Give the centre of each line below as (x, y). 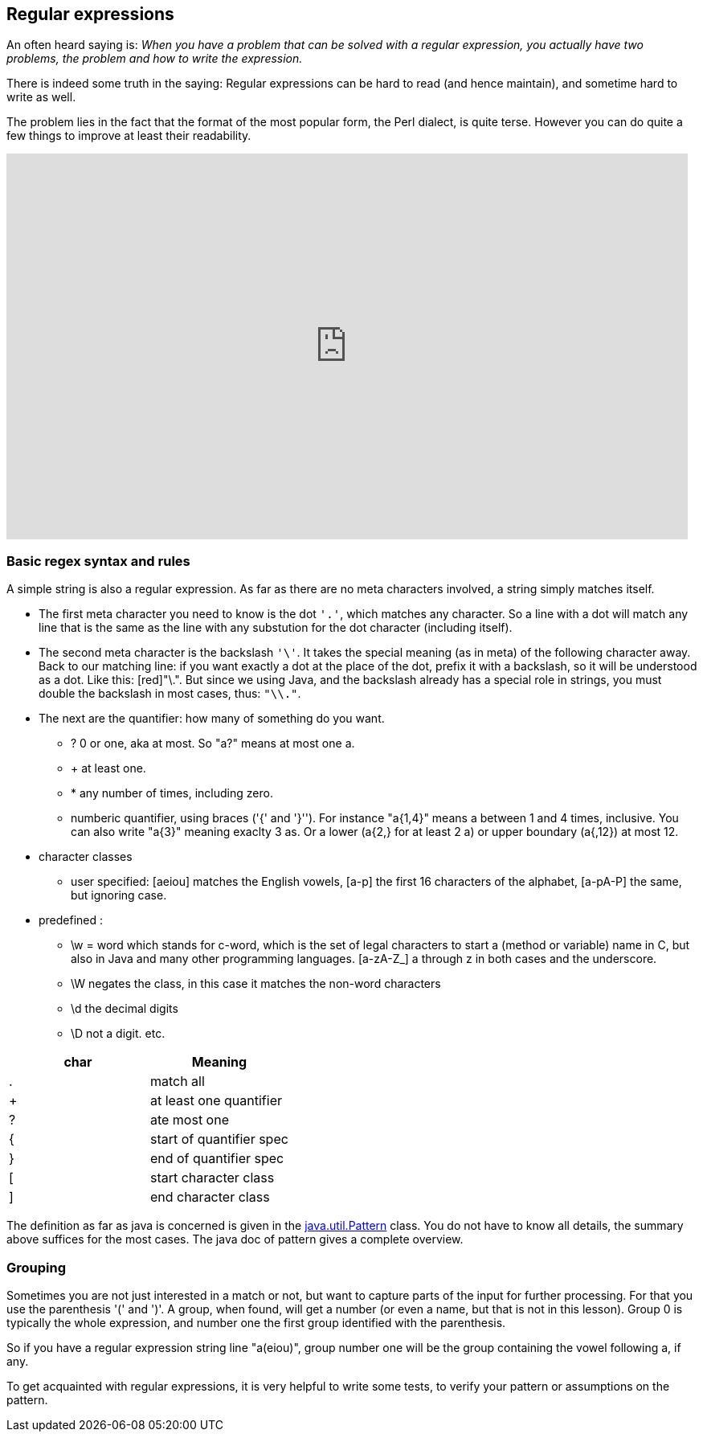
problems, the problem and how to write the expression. (155, 59)
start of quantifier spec (219, 1139)
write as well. (41, 97)
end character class (210, 1197)
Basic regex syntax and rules (98, 561)
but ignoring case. (119, 895)
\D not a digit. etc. (118, 1034)
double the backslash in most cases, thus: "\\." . (170, 694)
